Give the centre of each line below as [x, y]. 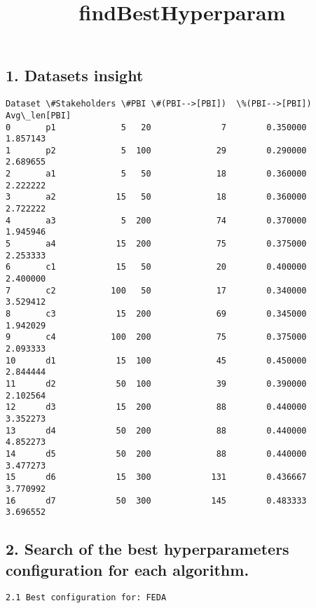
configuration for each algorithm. [128, 569]
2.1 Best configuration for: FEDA [86, 598]
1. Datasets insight [75, 75]
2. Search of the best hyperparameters [147, 549]
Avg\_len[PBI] [39, 115]
